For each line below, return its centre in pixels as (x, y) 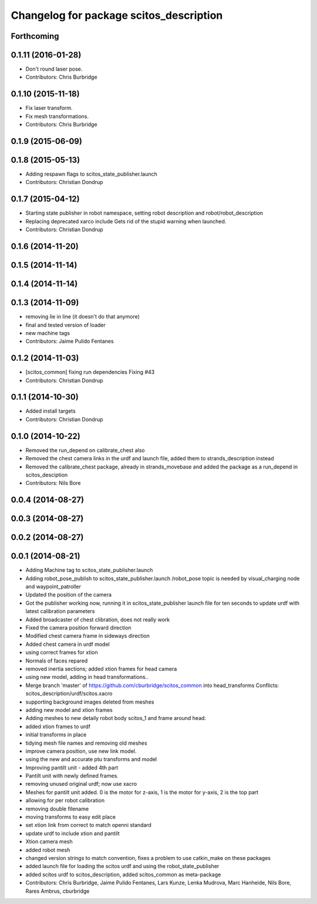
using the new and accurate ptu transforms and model (91, 759)
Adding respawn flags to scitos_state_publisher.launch (92, 174)
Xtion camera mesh (49, 842)
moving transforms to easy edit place (70, 817)
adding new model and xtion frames (69, 710)
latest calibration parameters (60, 611)
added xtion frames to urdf (58, 726)
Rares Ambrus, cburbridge (58, 891)
